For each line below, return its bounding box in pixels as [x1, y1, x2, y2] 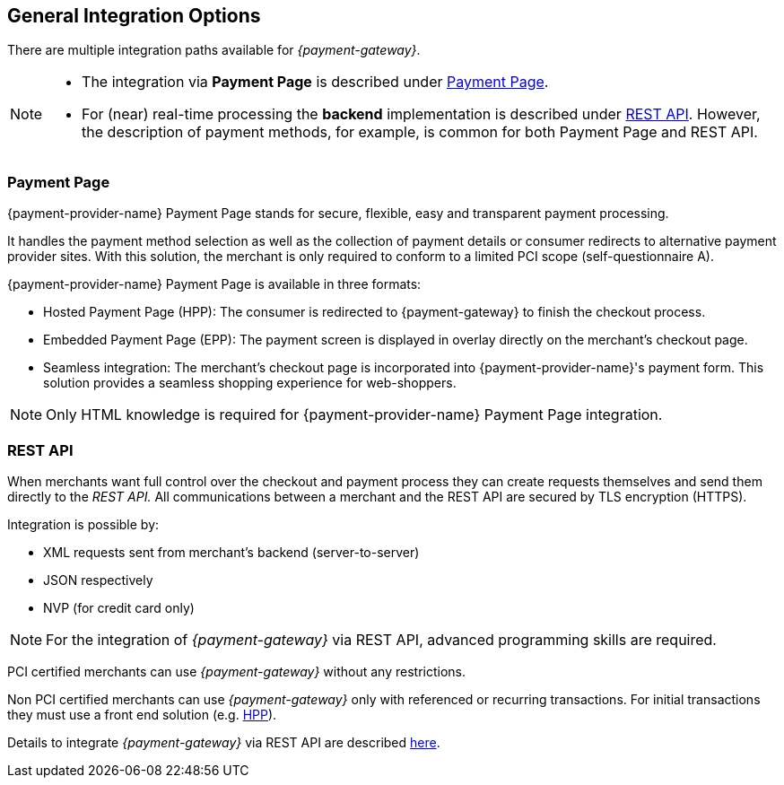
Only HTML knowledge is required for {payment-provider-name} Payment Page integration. [46, 406, 663, 424]
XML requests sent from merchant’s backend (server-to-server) [43, 544, 420, 560]
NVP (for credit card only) [43, 599, 195, 615]
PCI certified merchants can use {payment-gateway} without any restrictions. [7, 663, 466, 679]
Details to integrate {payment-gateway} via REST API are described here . [7, 734, 440, 750]
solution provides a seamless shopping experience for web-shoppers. [43, 375, 457, 391]
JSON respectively [43, 571, 153, 588]
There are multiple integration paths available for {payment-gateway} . [7, 42, 421, 58]
